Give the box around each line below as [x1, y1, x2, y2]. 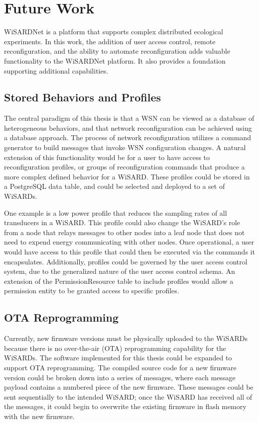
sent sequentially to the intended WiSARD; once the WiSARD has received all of [4, 391, 253, 402]
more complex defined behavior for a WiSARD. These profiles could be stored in [4, 171, 250, 181]
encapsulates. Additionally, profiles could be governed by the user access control [4, 256, 248, 266]
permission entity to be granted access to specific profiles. [4, 285, 179, 296]
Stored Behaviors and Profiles [4, 89, 161, 105]
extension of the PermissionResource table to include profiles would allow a [4, 275, 234, 286]
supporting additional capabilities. [4, 65, 109, 76]
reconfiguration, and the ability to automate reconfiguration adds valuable [4, 46, 231, 56]
